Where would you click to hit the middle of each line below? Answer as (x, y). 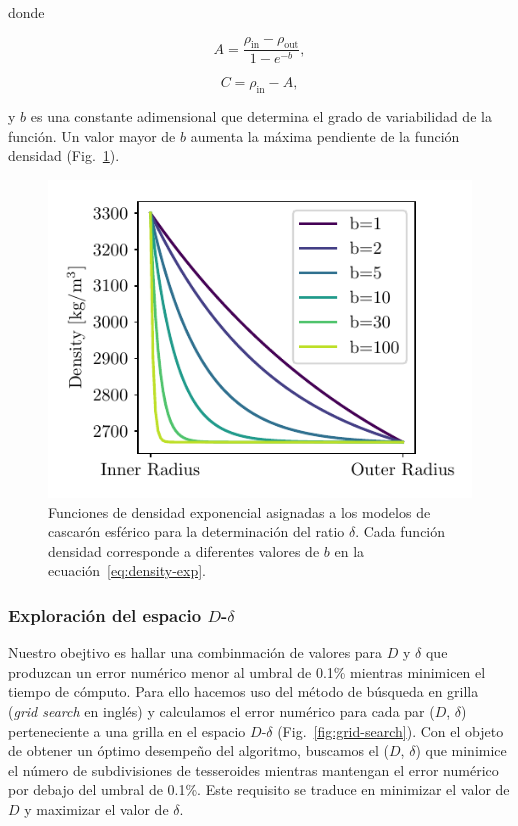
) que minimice (461, 750)
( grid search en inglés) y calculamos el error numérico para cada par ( (221, 710)
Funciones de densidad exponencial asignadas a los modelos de (239, 511)
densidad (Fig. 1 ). (64, 155)
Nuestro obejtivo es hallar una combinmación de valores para (195, 652)
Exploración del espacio (105, 614)
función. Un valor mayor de (92, 135)
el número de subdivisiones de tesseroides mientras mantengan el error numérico (253, 769)
